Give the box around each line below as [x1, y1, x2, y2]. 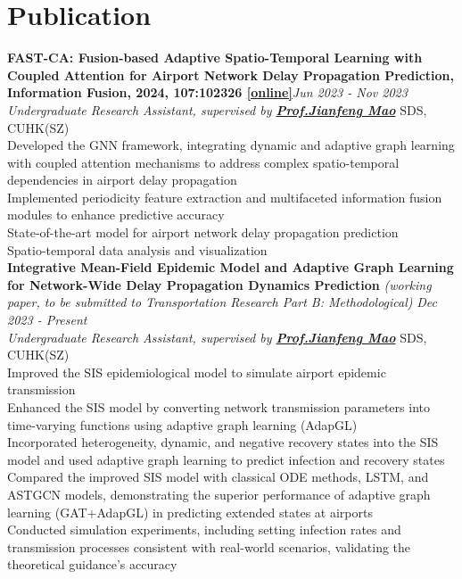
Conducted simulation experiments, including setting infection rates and [7, 520, 401, 539]
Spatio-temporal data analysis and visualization [7, 240, 268, 259]
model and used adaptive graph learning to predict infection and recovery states [7, 450, 445, 468]
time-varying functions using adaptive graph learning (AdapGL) [7, 415, 358, 434]
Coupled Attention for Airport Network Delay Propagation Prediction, [7, 65, 454, 84]
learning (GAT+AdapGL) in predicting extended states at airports [7, 502, 373, 521]
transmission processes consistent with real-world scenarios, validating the [7, 537, 411, 556]
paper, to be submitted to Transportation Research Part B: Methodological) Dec [7, 293, 437, 311]
